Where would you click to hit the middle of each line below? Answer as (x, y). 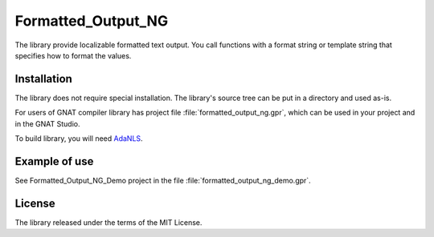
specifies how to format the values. (73, 55)
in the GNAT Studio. (47, 123)
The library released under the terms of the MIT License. (108, 222)
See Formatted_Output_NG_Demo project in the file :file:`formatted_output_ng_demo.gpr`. (163, 180)
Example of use (54, 161)
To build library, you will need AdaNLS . (79, 139)
